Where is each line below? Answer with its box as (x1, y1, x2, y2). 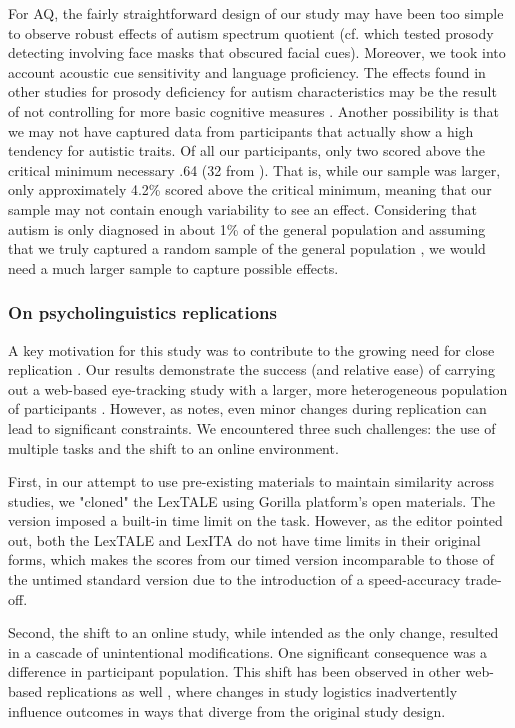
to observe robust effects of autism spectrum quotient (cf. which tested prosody (8, 22, 494, 43)
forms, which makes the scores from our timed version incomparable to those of (8, 549, 494, 570)
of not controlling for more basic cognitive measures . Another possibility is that (8, 100, 500, 121)
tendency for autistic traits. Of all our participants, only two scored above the (8, 140, 485, 161)
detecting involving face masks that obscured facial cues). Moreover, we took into (8, 42, 506, 63)
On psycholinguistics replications (8, 300, 277, 325)
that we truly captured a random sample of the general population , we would (8, 238, 486, 259)
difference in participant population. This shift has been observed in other (8, 661, 461, 682)
